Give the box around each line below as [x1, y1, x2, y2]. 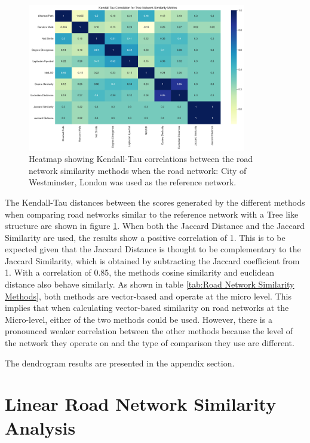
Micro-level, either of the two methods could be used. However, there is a [5, 313, 272, 325]
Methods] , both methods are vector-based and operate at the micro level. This [5, 289, 291, 302]
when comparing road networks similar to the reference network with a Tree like [5, 207, 299, 220]
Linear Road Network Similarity [5, 392, 277, 416]
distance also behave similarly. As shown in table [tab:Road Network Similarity [5, 278, 294, 291]
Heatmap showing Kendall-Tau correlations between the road [29, 152, 253, 165]
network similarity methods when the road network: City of [29, 164, 247, 176]
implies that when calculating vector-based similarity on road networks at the [5, 301, 289, 314]
